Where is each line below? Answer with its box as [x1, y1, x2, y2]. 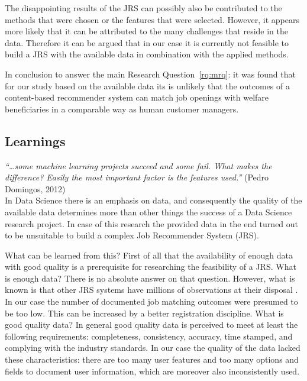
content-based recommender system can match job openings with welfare [5, 91, 269, 104]
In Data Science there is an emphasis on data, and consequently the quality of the [5, 194, 302, 206]
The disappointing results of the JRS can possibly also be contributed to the [5, 2, 282, 14]
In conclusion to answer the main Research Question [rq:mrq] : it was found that [5, 67, 296, 80]
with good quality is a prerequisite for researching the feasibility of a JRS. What [5, 260, 296, 273]
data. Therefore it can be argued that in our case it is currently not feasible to [5, 36, 289, 49]
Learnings [5, 131, 66, 150]
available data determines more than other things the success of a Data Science [5, 205, 292, 218]
